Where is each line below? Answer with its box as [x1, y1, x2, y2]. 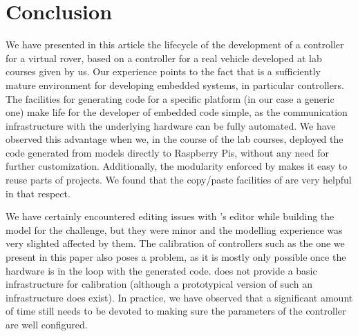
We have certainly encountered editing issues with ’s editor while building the [6, 209, 335, 224]
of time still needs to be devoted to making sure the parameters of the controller [6, 304, 346, 318]
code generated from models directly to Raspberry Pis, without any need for [6, 145, 329, 159]
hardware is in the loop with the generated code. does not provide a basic [6, 263, 317, 277]
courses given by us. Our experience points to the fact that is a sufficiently [6, 64, 321, 79]
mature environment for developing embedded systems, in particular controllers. [6, 77, 344, 92]
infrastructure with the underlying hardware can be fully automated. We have [6, 118, 336, 132]
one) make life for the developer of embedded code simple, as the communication [6, 105, 348, 119]
